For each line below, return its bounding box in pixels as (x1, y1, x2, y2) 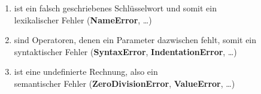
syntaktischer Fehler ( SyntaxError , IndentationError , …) (14, 45, 237, 57)
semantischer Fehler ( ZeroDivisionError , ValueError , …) (14, 77, 235, 89)
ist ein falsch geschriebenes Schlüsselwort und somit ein (14, 2, 217, 14)
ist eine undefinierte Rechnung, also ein (14, 65, 158, 78)
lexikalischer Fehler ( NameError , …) (14, 13, 152, 26)
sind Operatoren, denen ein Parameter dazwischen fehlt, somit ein (14, 34, 257, 46)
